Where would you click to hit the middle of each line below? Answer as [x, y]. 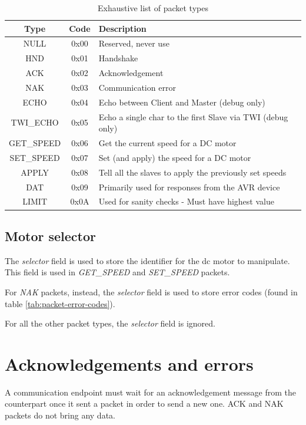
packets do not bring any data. [60, 415]
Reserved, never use [134, 43]
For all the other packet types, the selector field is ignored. [110, 323]
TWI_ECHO [35, 122]
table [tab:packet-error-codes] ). [60, 303]
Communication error [137, 87]
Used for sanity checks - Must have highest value [186, 201]
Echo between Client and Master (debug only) [182, 102]
